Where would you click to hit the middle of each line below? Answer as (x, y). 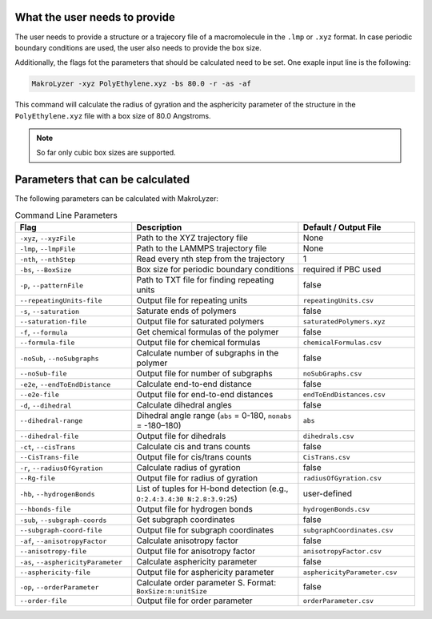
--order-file (43, 601)
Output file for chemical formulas (198, 343)
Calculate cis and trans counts (194, 447)
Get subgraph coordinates (186, 520)
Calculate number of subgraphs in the (208, 353)
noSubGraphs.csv (332, 374)
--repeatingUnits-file (61, 300)
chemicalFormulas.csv (342, 342)
